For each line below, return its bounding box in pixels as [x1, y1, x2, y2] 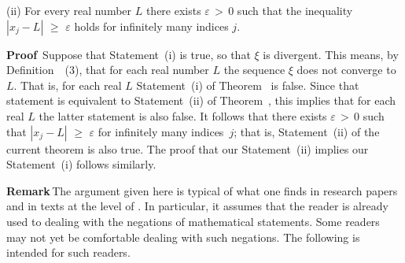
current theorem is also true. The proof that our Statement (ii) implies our [6, 140, 369, 157]
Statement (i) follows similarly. [6, 156, 156, 172]
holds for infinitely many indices [74, 17, 229, 34]
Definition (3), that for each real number [6, 61, 209, 78]
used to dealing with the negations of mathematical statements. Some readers [6, 213, 380, 229]
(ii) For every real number [6, 2, 132, 18]
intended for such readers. [6, 244, 131, 261]
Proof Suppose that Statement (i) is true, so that [6, 46, 251, 62]
